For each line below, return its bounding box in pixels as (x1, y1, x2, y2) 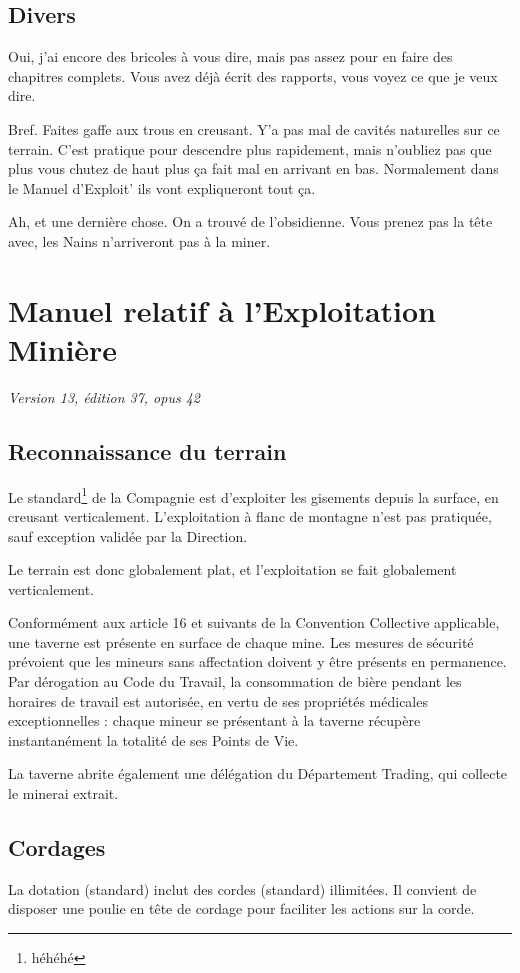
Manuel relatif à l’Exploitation (8, 289, 437, 330)
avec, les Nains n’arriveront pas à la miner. (8, 230, 271, 251)
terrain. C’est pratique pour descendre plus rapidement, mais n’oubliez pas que (8, 138, 492, 159)
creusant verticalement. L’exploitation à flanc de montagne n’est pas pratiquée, (8, 505, 492, 526)
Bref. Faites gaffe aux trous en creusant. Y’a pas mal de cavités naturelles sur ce (8, 118, 500, 139)
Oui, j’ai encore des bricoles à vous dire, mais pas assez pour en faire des (8, 46, 453, 67)
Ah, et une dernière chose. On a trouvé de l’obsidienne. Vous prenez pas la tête (8, 211, 493, 232)
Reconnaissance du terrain (8, 435, 287, 466)
